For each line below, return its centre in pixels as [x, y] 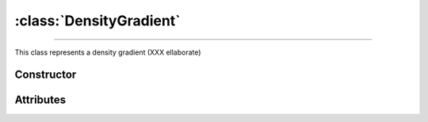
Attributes [40, 100]
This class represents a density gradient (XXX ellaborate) [108, 52]
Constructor [46, 75]
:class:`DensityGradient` [98, 21]
